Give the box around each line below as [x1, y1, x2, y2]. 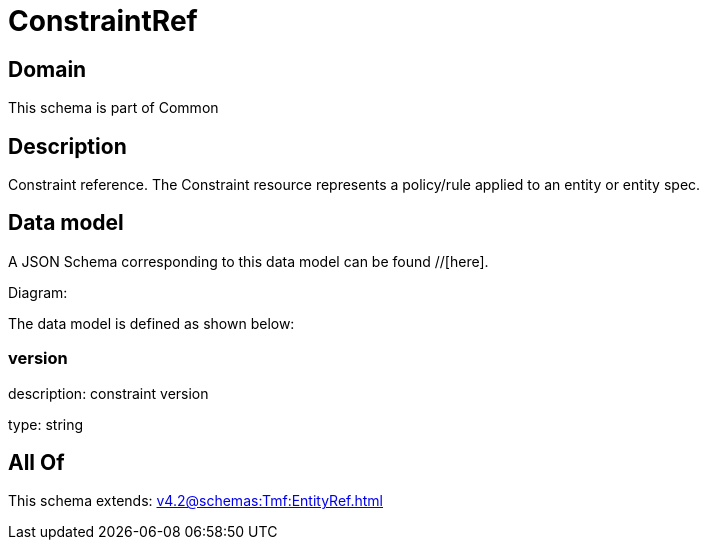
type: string [8, 415, 84, 433]
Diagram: [8, 283, 68, 301]
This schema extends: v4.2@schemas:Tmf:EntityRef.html [8, 492, 384, 510]
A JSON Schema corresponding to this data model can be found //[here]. [8, 252, 489, 270]
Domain [8, 56, 87, 82]
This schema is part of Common [8, 99, 219, 117]
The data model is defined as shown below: [8, 314, 295, 332]
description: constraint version [8, 384, 209, 402]
